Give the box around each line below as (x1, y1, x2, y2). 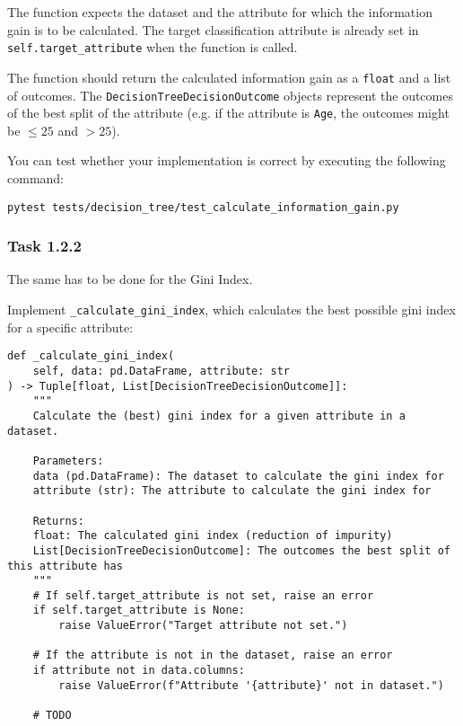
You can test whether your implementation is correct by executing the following (7, 151, 446, 170)
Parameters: (32, 454, 104, 467)
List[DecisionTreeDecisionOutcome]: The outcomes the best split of (32, 544, 450, 557)
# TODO (32, 709, 72, 722)
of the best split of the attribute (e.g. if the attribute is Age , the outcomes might (7, 103, 450, 122)
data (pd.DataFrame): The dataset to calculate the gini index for (32, 469, 444, 483)
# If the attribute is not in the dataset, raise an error (32, 649, 393, 662)
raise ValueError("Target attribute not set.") (58, 619, 348, 633)
